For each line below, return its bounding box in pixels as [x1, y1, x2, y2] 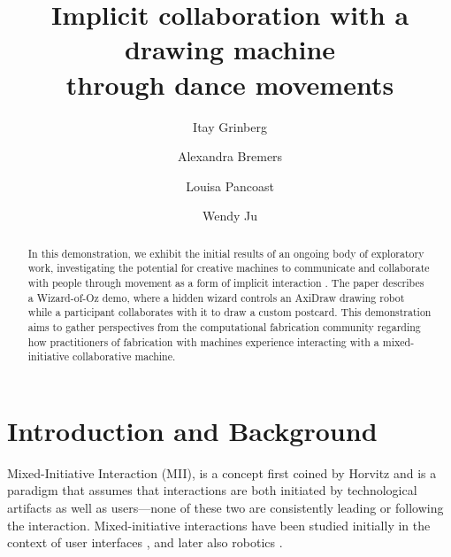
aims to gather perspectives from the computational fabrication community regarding [27, 319, 421, 334]
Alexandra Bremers [177, 147, 283, 166]
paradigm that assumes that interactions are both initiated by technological [7, 481, 417, 499]
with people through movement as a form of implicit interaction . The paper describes [27, 275, 424, 290]
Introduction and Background [7, 412, 378, 448]
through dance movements [65, 66, 394, 102]
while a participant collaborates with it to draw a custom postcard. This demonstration [27, 305, 432, 320]
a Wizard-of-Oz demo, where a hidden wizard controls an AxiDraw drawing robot [27, 290, 405, 305]
